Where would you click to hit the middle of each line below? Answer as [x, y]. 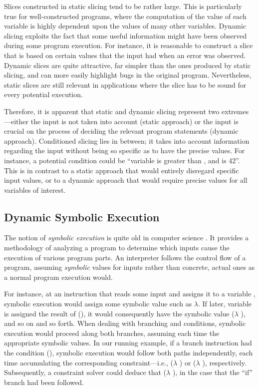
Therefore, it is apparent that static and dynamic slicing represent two [112, 111]
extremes [235, 111]
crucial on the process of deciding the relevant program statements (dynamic [121, 131]
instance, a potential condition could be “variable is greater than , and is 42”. [122, 160]
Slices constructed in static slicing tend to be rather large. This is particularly [123, 6]
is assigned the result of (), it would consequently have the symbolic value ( [119, 313]
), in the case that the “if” [213, 372]
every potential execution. [43, 94]
